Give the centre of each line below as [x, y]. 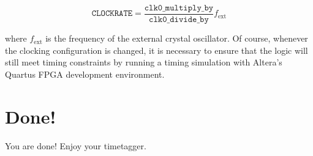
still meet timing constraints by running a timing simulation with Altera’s [144, 62]
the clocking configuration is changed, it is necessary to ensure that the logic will [156, 50]
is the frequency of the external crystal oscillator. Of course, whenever [177, 38]
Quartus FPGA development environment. [85, 74]
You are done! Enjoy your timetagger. [76, 145]
